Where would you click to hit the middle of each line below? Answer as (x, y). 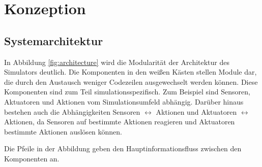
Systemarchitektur (54, 40)
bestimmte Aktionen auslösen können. (63, 131)
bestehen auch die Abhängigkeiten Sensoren (72, 111)
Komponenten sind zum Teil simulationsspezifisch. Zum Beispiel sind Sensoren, (127, 92)
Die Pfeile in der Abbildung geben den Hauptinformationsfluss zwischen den (123, 148)
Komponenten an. (32, 158)
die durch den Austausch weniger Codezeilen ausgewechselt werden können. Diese (131, 81)
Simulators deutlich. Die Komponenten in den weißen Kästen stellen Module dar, (130, 72)
